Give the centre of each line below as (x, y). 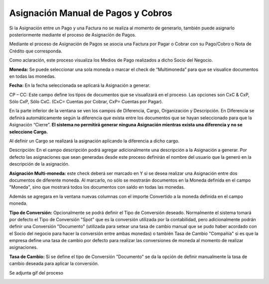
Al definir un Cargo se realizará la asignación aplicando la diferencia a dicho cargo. (94, 141)
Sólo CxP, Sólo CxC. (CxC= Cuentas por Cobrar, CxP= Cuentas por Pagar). (86, 102)
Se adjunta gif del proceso (36, 273)
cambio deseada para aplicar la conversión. (54, 264)
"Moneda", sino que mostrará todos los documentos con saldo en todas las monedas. (97, 187)
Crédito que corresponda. (36, 51)
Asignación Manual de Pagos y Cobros (91, 13)
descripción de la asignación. (39, 164)
